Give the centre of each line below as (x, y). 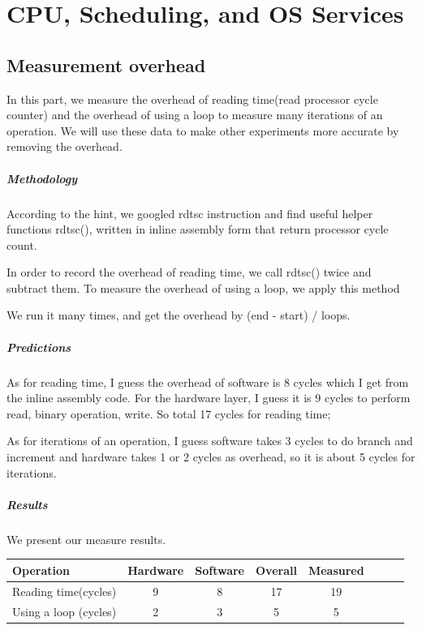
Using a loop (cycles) (65, 611)
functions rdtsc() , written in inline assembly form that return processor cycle (198, 229)
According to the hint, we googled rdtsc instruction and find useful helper (190, 213)
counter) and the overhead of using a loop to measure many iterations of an (195, 115)
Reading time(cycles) (65, 591)
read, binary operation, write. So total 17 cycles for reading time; (169, 413)
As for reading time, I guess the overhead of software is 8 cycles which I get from (208, 381)
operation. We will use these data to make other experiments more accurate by (203, 130)
